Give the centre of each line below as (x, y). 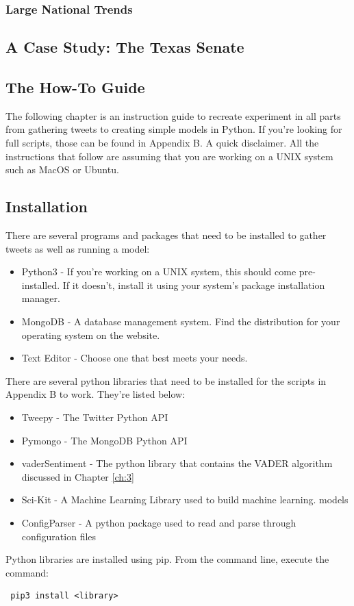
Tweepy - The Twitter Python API (95, 417)
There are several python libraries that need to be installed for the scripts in (166, 380)
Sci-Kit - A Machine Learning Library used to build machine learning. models (185, 500)
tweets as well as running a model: (78, 248)
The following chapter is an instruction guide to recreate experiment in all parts (173, 115)
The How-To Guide (75, 87)
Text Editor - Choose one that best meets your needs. (135, 358)
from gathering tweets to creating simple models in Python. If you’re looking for (174, 129)
